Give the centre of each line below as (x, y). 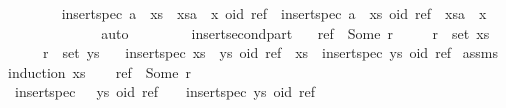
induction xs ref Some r (99, 71)
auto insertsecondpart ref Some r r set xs (295, 32)
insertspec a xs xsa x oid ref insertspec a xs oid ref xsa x (274, 13)
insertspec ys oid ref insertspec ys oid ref (165, 91)
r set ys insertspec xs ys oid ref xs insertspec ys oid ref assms (270, 52)
